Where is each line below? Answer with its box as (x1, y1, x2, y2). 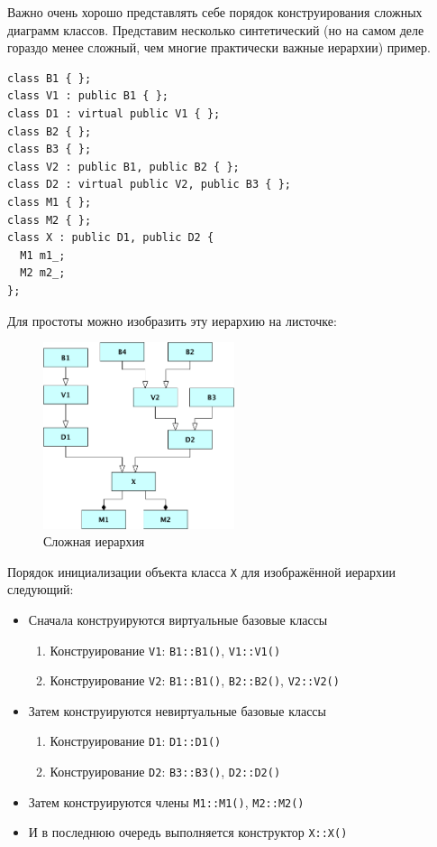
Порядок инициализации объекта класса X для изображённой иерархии (7, 562, 396, 581)
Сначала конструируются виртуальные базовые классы (28, 610, 328, 628)
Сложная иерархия (43, 532, 145, 551)
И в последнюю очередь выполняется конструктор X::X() (28, 823, 348, 842)
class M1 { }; (7, 195, 92, 209)
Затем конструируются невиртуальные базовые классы (28, 701, 326, 720)
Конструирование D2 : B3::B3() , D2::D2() (50, 762, 281, 781)
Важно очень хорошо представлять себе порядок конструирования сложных (7, 3, 423, 21)
